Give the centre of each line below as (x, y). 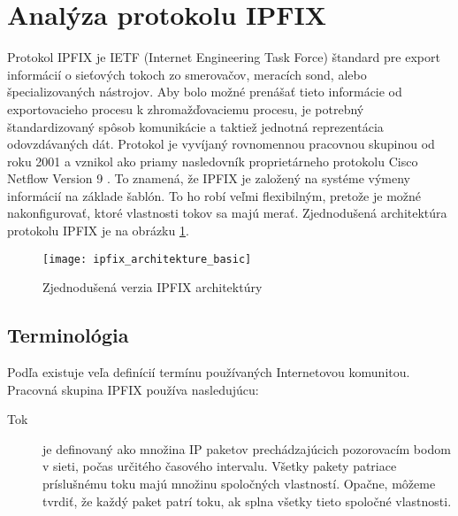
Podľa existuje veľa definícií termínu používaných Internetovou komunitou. (209, 372)
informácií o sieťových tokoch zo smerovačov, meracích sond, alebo (187, 74)
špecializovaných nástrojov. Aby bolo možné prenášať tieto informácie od (205, 92)
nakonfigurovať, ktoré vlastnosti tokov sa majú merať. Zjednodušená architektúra (227, 213)
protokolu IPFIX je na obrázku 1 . (98, 231)
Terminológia (68, 335)
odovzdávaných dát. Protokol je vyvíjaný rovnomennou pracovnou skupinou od (221, 144)
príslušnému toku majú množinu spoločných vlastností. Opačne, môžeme (239, 484)
